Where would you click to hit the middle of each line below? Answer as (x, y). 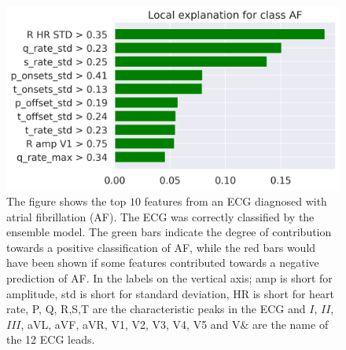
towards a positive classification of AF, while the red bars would (161, 247)
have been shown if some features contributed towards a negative (163, 262)
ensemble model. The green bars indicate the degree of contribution (169, 232)
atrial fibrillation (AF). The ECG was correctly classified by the (160, 216)
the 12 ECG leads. (51, 339)
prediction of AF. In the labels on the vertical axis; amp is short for (169, 277)
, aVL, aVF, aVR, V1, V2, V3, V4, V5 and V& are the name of (175, 324)
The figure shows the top (66, 201)
